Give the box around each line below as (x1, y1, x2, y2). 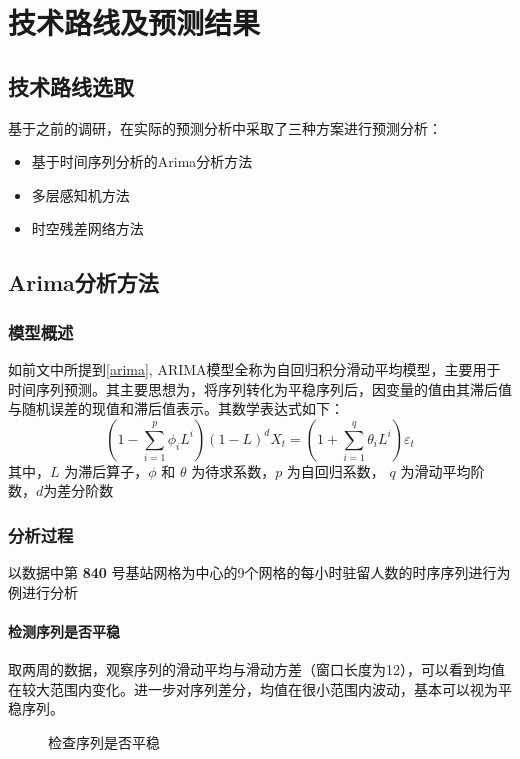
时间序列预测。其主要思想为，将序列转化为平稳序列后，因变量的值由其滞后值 (8, 378, 512, 399)
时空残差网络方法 (31, 218, 144, 239)
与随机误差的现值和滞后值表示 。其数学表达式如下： (8, 398, 344, 419)
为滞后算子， (64, 460, 149, 481)
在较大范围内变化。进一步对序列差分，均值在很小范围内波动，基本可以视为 (8, 678, 498, 699)
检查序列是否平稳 (48, 731, 160, 752)
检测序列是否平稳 (8, 620, 120, 641)
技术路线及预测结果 (8, 2, 261, 43)
